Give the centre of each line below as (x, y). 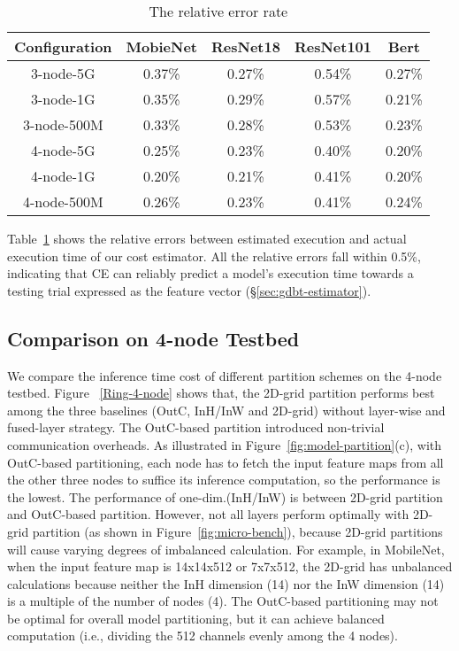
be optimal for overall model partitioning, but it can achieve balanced (196, 618)
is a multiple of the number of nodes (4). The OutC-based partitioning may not (223, 601)
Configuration (63, 46)
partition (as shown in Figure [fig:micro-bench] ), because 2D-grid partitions (237, 531)
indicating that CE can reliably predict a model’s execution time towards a (210, 273)
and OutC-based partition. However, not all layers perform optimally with (208, 514)
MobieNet (161, 46)
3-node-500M (63, 124)
